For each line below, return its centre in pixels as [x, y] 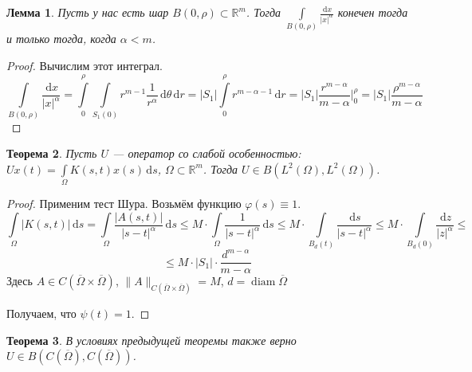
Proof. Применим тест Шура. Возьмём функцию [124, 204]
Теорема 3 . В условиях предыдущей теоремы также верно [151, 340]
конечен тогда [373, 12]
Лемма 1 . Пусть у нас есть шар [88, 12]
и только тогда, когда [61, 39]
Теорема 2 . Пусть [52, 153]
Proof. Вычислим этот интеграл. [85, 65]
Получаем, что [41, 313]
